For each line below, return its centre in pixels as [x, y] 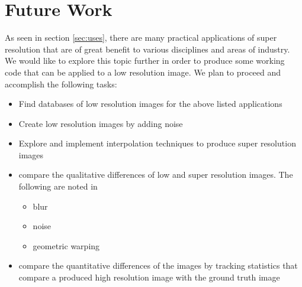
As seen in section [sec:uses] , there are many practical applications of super [141, 37]
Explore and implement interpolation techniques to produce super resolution [157, 143]
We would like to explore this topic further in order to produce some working [145, 61]
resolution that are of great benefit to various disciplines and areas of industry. [147, 49]
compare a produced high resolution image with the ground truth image [149, 277]
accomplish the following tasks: [61, 84]
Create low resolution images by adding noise [101, 123]
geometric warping [66, 245]
